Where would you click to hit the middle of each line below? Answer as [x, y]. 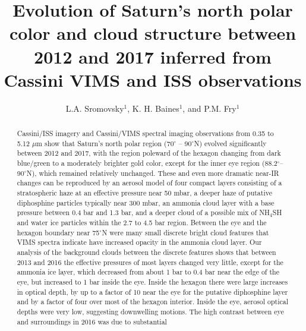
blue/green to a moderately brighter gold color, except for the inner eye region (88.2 [147, 163]
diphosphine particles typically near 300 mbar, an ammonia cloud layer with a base [146, 202]
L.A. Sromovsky [95, 108]
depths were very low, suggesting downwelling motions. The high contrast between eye [150, 311]
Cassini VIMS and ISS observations [153, 79]
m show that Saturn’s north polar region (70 [105, 143]
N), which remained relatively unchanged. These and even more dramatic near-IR [153, 173]
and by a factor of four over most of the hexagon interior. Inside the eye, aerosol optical [152, 302]
